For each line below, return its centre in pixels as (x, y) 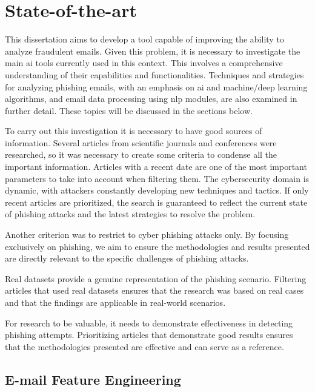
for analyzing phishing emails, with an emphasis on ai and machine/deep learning (156, 86)
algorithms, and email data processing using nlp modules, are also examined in (151, 99)
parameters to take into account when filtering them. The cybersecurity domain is (157, 178)
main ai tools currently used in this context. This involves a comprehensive (144, 63)
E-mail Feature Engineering (93, 379)
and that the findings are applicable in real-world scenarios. (115, 302)
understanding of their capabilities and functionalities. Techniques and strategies (154, 74)
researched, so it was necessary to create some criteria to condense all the (141, 154)
